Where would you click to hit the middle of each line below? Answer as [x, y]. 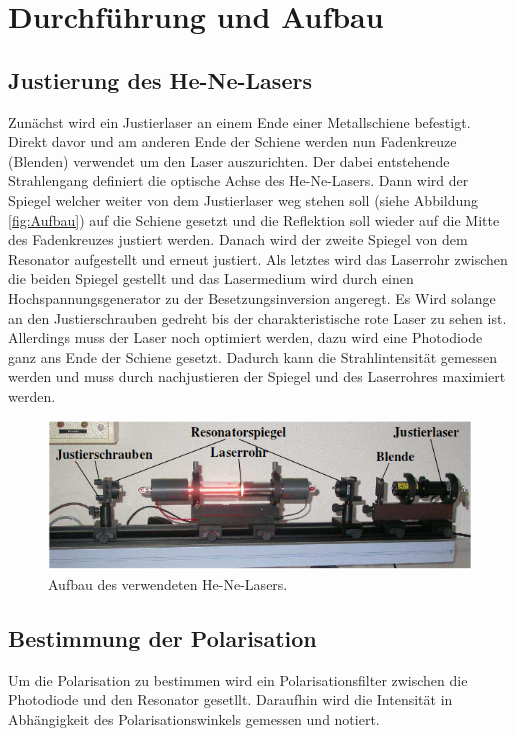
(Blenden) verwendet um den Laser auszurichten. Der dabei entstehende [229, 160]
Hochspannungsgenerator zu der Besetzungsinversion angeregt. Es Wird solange [252, 297]
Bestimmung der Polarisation [162, 638]
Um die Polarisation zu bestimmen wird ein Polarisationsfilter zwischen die [238, 679]
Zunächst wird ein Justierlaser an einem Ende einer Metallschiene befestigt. [239, 121]
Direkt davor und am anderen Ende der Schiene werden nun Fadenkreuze [232, 141]
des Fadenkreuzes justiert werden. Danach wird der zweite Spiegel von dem [238, 239]
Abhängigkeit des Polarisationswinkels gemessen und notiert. [194, 719]
